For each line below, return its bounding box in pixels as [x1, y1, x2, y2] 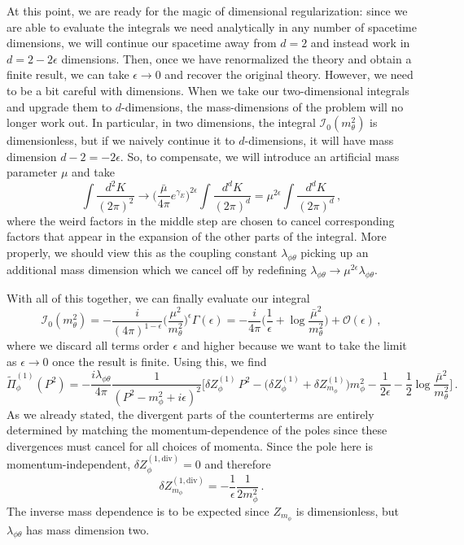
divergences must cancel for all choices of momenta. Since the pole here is [7, 437, 373, 454]
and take [72, 163, 115, 181]
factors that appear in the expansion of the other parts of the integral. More [7, 228, 387, 245]
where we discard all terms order [7, 337, 169, 354]
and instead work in [310, 34, 410, 51]
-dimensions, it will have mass [244, 132, 394, 149]
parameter [7, 163, 58, 181]
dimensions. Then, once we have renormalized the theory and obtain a [61, 50, 412, 67]
